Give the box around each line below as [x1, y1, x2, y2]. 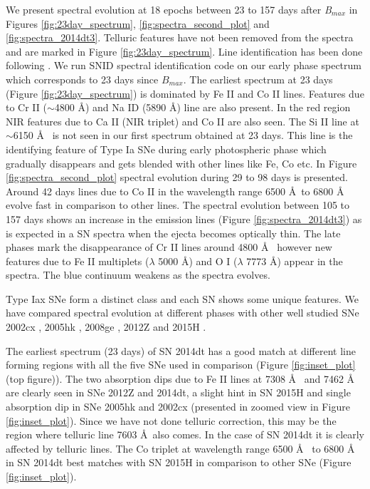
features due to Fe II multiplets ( [6, 253, 149, 268]
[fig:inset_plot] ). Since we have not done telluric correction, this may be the [6, 413, 337, 428]
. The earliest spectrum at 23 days [183, 71, 333, 86]
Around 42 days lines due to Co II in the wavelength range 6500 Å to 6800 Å [6, 183, 344, 198]
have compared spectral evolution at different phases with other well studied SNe [6, 305, 359, 320]
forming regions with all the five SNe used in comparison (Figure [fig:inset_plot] [6, 357, 356, 372]
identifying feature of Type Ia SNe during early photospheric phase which [6, 141, 327, 156]
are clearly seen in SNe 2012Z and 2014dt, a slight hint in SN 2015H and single [6, 385, 351, 400]
